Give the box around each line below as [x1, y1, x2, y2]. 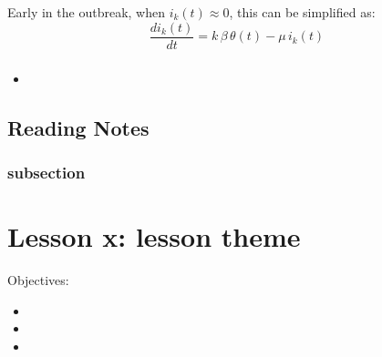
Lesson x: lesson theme [7, 217, 301, 254]
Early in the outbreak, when [7, 3, 165, 21]
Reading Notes [7, 113, 150, 141]
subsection [7, 160, 86, 183]
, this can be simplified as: [229, 3, 376, 21]
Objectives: [7, 270, 69, 289]
